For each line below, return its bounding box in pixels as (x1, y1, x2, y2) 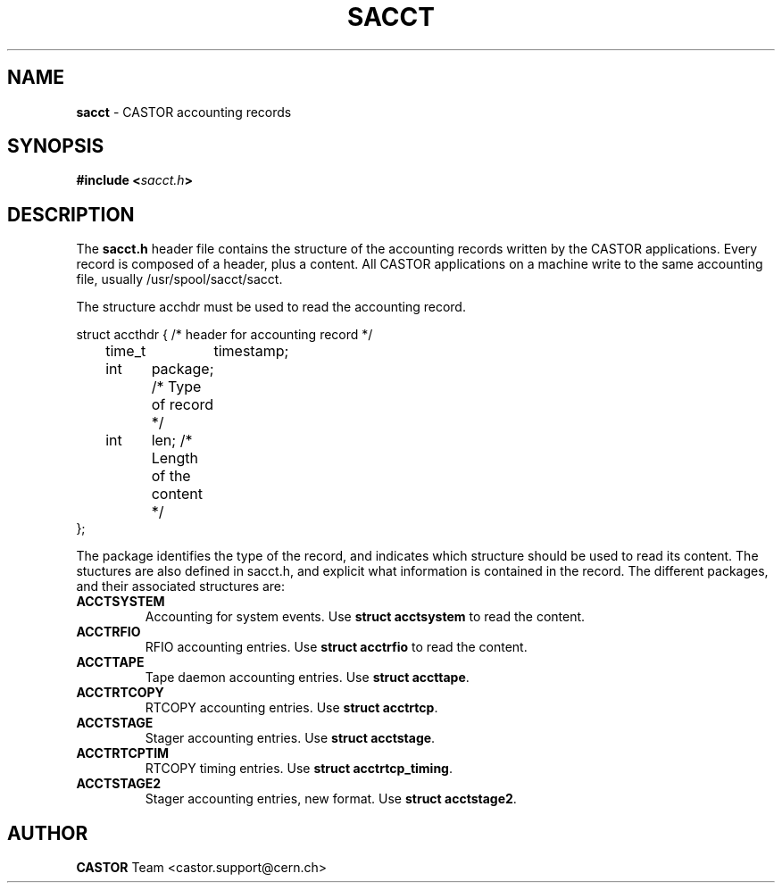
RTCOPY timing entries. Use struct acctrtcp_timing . (145, 761, 453, 777)
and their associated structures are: (76, 578, 286, 595)
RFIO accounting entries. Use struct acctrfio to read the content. (145, 639, 528, 655)
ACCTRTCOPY (76, 685, 164, 701)
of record (151, 395, 214, 414)
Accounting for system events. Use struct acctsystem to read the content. (145, 609, 586, 625)
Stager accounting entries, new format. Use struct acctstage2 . (145, 791, 517, 807)
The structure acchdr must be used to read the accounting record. (76, 299, 466, 315)
